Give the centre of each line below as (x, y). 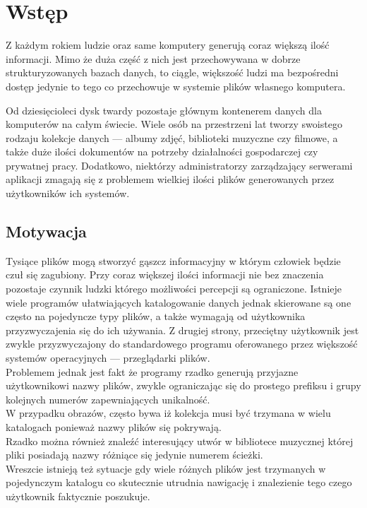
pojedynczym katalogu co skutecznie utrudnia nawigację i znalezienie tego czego (179, 482)
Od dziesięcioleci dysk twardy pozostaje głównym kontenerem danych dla (164, 110)
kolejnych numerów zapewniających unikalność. (108, 399)
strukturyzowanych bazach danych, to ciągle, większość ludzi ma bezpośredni (172, 72)
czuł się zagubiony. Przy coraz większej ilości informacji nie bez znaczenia (165, 274)
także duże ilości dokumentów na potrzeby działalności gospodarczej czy (162, 152)
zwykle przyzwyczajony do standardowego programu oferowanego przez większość (182, 344)
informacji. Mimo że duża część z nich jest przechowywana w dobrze (153, 58)
